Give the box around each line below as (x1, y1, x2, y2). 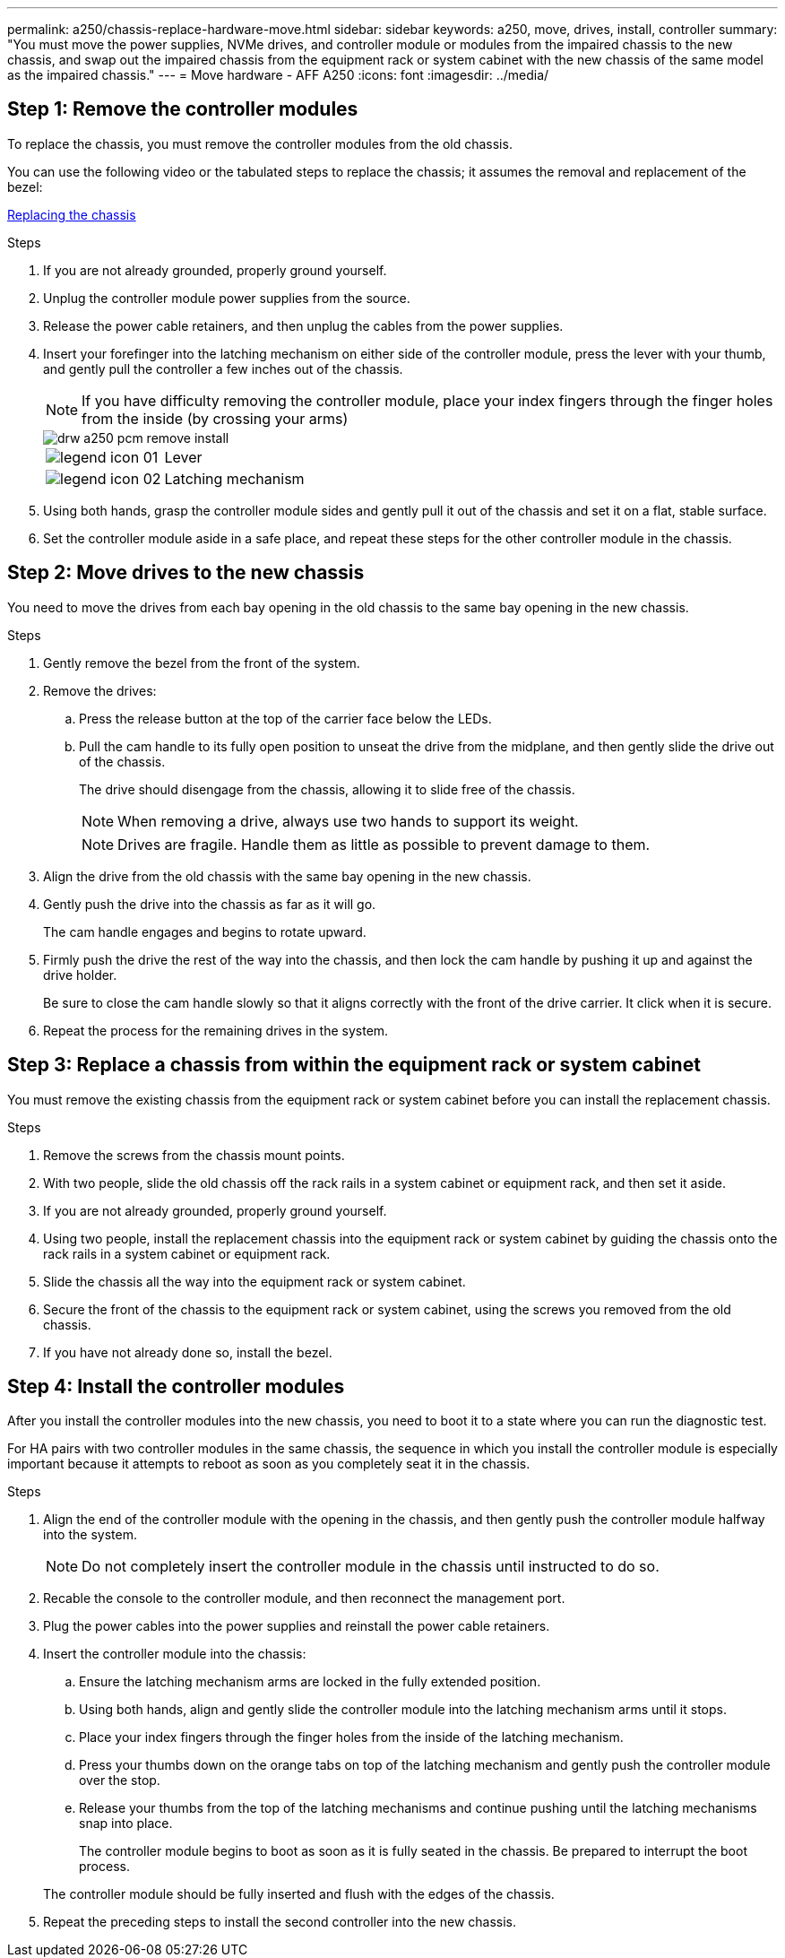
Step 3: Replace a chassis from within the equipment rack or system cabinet (7, 1053, 701, 1077)
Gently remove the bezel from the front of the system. (43, 654, 360, 671)
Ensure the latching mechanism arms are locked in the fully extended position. (79, 1674, 541, 1690)
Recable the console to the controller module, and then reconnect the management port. (43, 1590, 565, 1607)
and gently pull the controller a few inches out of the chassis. (43, 360, 403, 377)
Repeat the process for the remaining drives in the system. (43, 1022, 389, 1038)
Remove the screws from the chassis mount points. (43, 1147, 345, 1163)
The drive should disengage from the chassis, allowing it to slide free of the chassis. (79, 781, 575, 797)
